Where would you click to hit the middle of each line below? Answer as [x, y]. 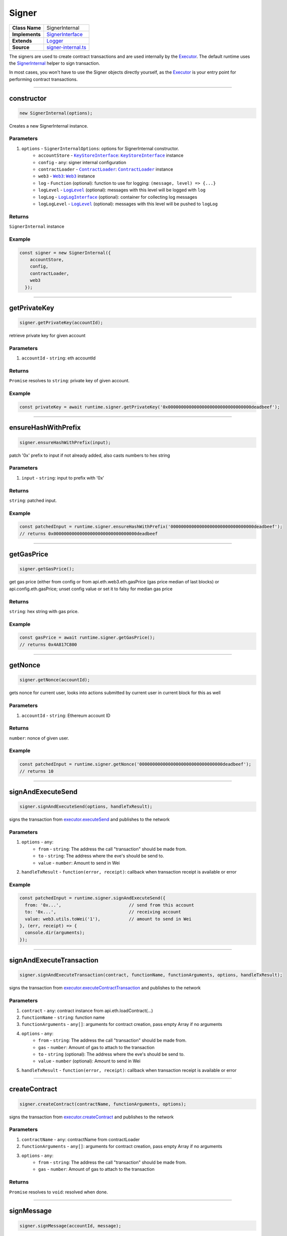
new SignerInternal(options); [56, 113]
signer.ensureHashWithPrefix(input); [65, 442]
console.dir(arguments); [55, 933]
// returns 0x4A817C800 [48, 644]
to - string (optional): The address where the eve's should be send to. [111, 1054]
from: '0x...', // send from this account [110, 905]
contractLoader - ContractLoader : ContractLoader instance [106, 169]
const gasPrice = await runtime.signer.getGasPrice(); [87, 638]
